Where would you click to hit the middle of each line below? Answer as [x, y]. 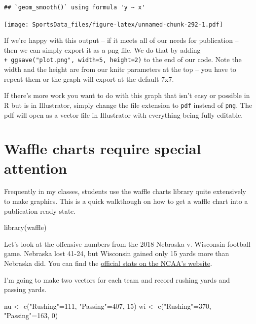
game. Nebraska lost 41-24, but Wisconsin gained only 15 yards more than [117, 253]
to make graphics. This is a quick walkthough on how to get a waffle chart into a [126, 201]
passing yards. [25, 289]
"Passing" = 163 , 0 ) [31, 315]
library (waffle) [25, 227]
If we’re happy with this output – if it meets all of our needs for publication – [121, 40]
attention [36, 168]
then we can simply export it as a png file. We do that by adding [102, 49]
